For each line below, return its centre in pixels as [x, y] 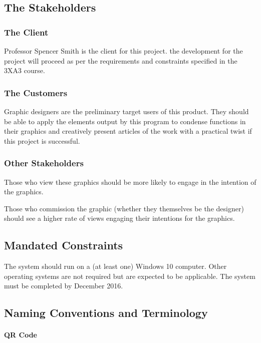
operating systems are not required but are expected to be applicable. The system [130, 276]
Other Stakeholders [44, 163]
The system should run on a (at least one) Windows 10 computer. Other [115, 266]
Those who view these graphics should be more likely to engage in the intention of [130, 182]
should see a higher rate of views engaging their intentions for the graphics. [119, 218]
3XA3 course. [25, 70]
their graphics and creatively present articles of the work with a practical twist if [128, 131]
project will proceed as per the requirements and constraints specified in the [121, 60]
